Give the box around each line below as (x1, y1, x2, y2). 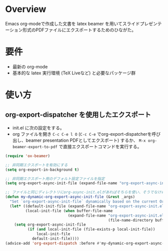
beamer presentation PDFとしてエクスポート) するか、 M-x (25, 137, 146, 143)
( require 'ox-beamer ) (5, 153, 50, 158)
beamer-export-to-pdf (12, 144, 57, 149)
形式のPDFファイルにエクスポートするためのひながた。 (22, 26, 136, 33)
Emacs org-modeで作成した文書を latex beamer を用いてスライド (5, 20, 140, 26)
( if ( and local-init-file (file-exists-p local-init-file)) (27, 227, 155, 232)
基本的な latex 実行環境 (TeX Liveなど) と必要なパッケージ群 (12, 70, 136, 76)
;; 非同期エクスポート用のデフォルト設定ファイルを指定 (5, 176, 105, 181)
